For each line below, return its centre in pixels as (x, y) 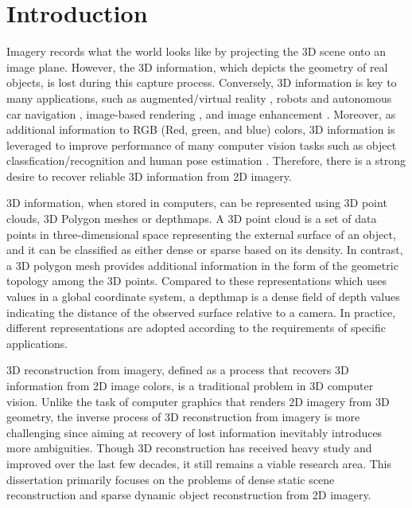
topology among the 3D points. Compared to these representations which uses (196, 281)
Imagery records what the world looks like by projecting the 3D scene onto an (196, 51)
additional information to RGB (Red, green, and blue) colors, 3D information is (201, 129)
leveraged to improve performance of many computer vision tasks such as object (202, 145)
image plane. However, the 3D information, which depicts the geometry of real (197, 66)
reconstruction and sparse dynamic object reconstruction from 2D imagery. (189, 495)
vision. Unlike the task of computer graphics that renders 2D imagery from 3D (198, 401)
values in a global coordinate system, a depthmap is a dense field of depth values (203, 297)
